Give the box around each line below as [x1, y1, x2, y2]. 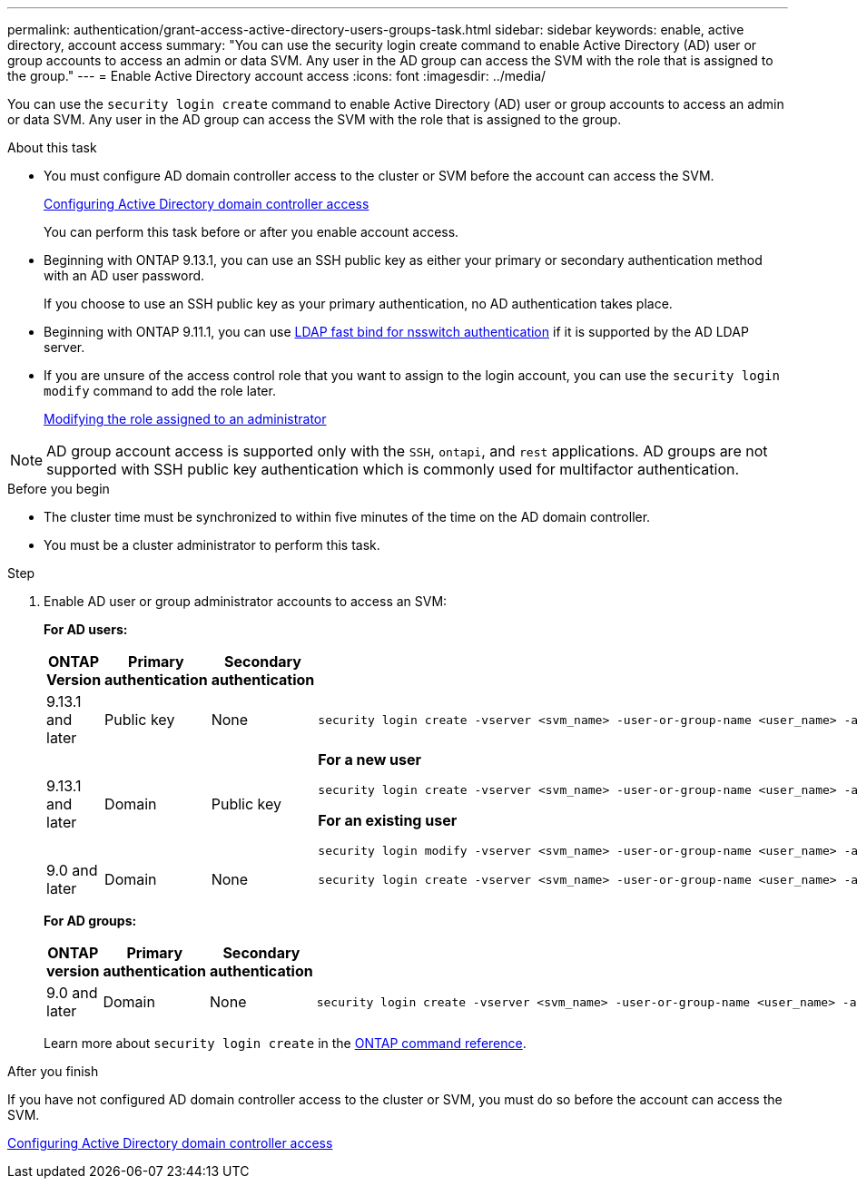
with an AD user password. [44, 268, 205, 283]
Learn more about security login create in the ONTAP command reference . [44, 1035, 527, 1051]
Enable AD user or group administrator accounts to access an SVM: [44, 593, 448, 609]
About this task [7, 140, 97, 155]
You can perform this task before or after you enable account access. [44, 224, 459, 240]
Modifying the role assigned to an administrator [44, 411, 327, 426]
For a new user [318, 750, 422, 769]
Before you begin [7, 481, 110, 496]
